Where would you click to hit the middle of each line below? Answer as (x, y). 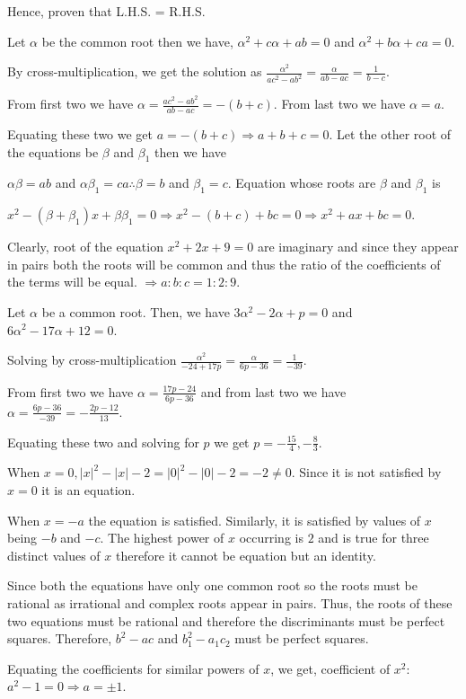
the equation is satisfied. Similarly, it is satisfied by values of (255, 520)
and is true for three (374, 538)
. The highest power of (162, 538)
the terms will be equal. (72, 282)
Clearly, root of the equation (85, 247)
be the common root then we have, (137, 41)
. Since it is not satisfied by (366, 472)
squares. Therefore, (60, 638)
